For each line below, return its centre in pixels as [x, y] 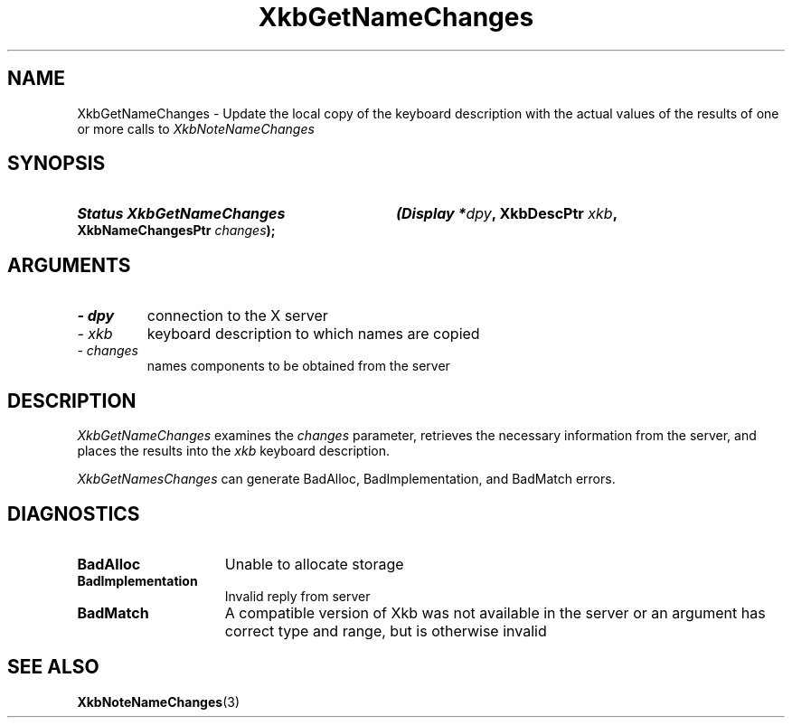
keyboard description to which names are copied [313, 334]
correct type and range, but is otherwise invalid [386, 631]
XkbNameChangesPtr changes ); [176, 231]
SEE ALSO [53, 667]
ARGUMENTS [69, 265]
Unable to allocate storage [314, 564]
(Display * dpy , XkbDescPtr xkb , [506, 214]
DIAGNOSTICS [74, 513]
